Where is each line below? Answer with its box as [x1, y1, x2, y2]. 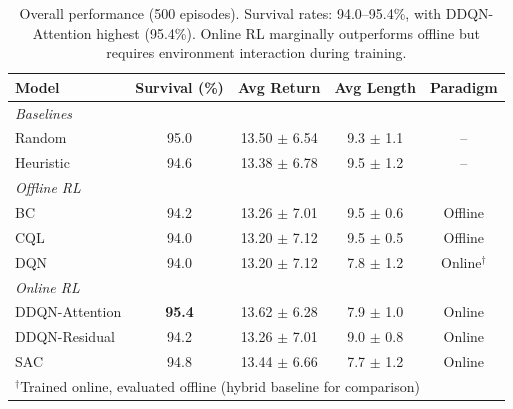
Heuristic [15, 152, 70, 173]
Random [15, 127, 67, 148]
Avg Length [334, 76, 416, 97]
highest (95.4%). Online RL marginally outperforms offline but [96, 22, 480, 43]
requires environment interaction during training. [106, 42, 407, 63]
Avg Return [237, 76, 321, 97]
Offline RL [15, 177, 81, 198]
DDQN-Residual [15, 326, 115, 347]
